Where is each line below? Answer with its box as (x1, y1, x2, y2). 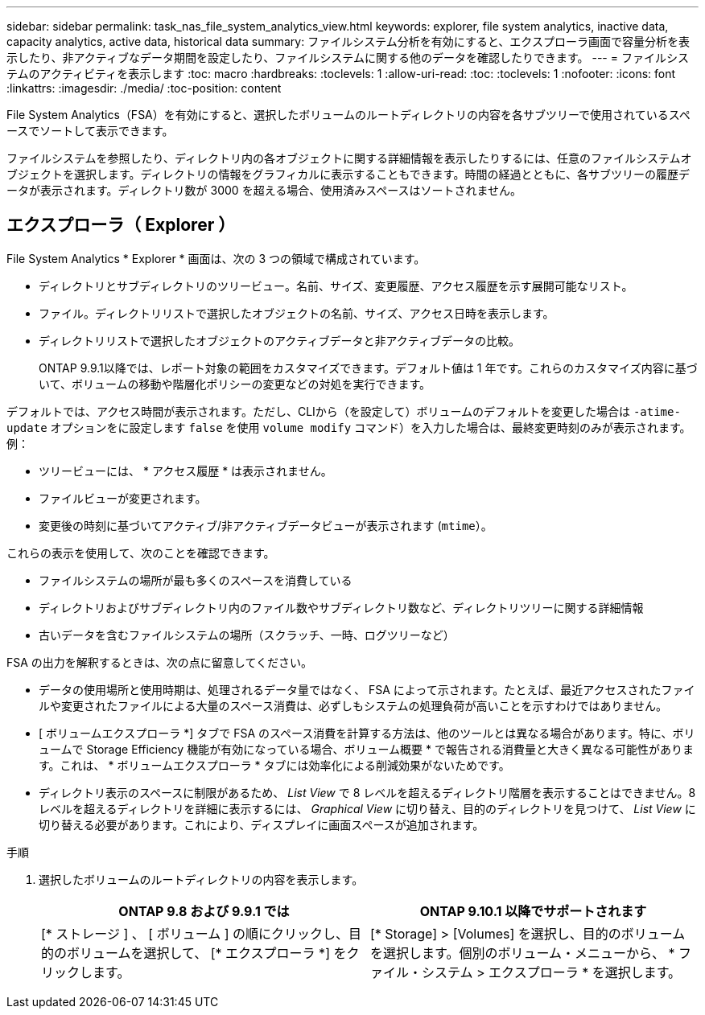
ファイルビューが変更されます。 (39, 491, 207, 505)
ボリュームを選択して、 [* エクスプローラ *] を (67, 944, 347, 961)
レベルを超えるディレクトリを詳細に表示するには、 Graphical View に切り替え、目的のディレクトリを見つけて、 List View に (39, 801, 696, 816)
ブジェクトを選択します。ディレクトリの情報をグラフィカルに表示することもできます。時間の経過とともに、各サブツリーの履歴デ (6, 167, 690, 181)
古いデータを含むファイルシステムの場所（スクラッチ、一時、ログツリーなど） (39, 627, 455, 642)
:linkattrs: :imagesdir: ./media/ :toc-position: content (6, 81, 282, 95)
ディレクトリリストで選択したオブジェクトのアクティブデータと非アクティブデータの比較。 (39, 333, 520, 347)
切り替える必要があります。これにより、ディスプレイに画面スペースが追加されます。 (39, 817, 484, 832)
